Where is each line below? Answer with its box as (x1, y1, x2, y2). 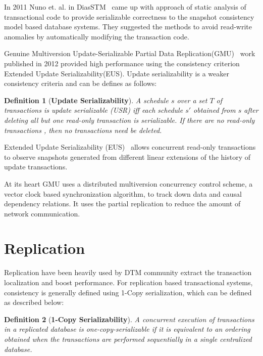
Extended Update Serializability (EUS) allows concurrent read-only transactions (4, 142, 256, 152)
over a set (177, 95, 207, 105)
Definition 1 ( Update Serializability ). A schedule (4, 95, 169, 105)
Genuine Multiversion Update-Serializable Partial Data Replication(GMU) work (4, 48, 255, 59)
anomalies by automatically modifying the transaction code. (4, 31, 189, 41)
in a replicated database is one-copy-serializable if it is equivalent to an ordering (4, 324, 250, 334)
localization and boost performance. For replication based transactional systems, (4, 277, 253, 287)
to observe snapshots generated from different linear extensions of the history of (4, 151, 251, 162)
